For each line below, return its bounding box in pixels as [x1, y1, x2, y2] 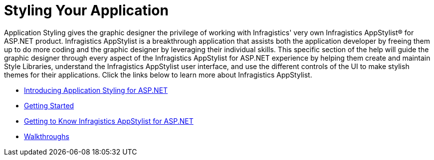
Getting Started [24, 101, 74, 110]
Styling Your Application [4, 2, 169, 19]
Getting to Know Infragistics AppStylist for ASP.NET [24, 116, 194, 125]
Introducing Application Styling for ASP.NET [24, 85, 168, 94]
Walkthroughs [24, 132, 69, 141]
